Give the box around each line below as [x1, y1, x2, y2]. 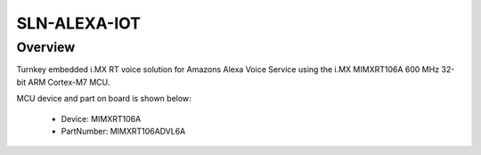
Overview [16, 39, 76, 55]
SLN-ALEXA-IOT [16, 13, 142, 33]
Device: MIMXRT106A [61, 113, 142, 124]
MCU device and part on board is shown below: [16, 94, 192, 104]
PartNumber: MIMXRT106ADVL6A [61, 126, 186, 136]
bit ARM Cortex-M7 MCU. [16, 77, 110, 87]
